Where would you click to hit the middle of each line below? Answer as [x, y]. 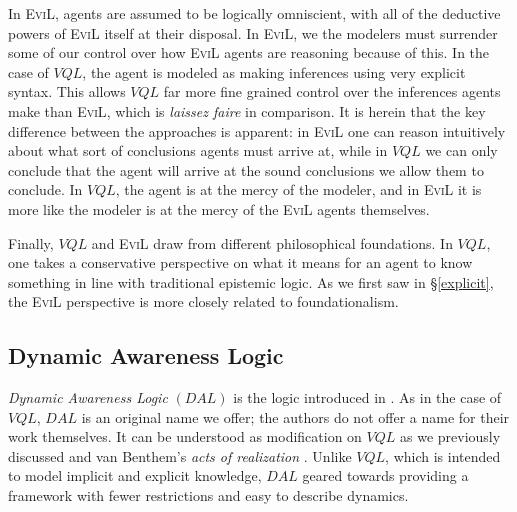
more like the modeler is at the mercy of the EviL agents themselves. [219, 208]
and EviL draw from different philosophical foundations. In [272, 242]
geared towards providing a [385, 475]
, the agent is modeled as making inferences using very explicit [274, 71]
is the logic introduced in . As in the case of [367, 397]
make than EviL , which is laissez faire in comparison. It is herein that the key [247, 110]
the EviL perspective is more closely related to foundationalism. [203, 301]
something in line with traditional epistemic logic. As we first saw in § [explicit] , [251, 281]
